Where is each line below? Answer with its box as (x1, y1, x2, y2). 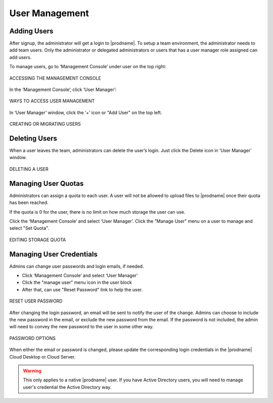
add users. (9, 54, 32, 60)
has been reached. (9, 199, 49, 206)
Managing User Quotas (9, 179, 84, 188)
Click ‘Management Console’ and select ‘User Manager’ (22, 273, 138, 279)
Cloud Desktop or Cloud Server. (9, 354, 76, 360)
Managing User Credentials (9, 250, 98, 259)
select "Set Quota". (9, 225, 50, 231)
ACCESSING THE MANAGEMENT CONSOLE (9, 75, 101, 81)
